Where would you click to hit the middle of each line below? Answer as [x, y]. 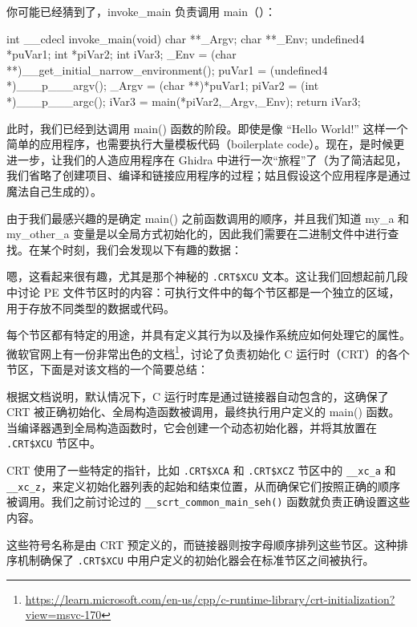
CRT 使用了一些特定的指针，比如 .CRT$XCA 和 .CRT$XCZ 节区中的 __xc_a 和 [201, 470]
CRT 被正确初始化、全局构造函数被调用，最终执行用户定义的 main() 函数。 [203, 412]
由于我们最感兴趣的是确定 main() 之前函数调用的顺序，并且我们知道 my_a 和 [208, 218]
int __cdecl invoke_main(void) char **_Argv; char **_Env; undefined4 [186, 38]
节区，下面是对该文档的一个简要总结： [107, 369]
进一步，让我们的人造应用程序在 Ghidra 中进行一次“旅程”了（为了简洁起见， [207, 159]
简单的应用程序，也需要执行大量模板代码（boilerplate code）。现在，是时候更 [206, 144]
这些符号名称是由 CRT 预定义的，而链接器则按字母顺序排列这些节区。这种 [202, 544]
